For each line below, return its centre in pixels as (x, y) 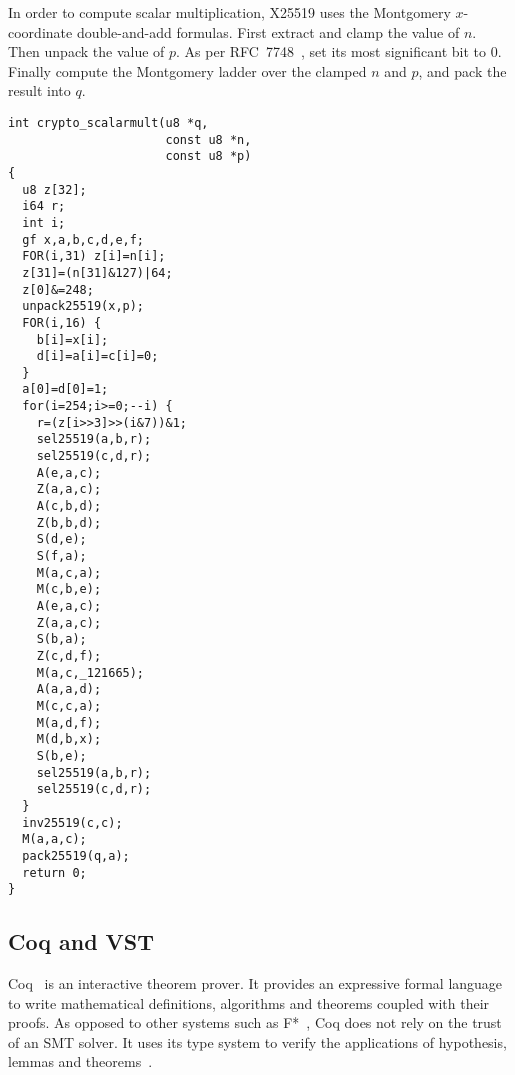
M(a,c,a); (69, 572)
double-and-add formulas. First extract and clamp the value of (268, 31)
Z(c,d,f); (69, 655)
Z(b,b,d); (69, 522)
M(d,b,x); (69, 739)
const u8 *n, (208, 139)
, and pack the (462, 70)
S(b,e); (61, 755)
